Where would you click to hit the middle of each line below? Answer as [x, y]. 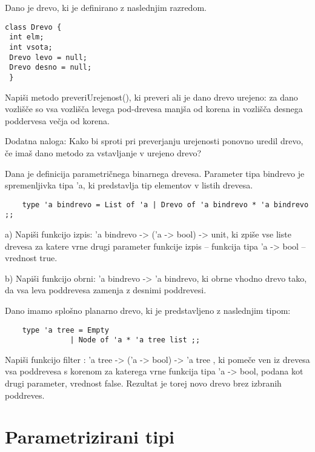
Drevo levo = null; [48, 57]
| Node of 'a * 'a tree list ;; [135, 340]
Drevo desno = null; [51, 68]
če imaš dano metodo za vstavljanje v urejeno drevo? [103, 152]
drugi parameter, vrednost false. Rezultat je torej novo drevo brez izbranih [143, 383]
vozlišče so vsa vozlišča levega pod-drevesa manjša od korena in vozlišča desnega [154, 109]
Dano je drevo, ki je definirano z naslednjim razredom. [106, 7]
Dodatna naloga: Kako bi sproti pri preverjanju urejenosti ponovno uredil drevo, [154, 141]
